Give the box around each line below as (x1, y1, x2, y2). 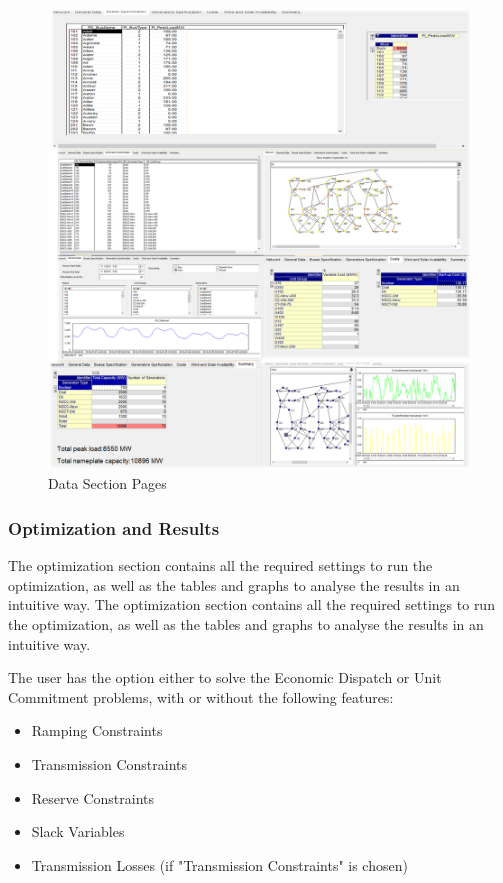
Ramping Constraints (31, 720, 163, 741)
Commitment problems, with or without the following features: (8, 686, 394, 707)
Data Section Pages (48, 473, 167, 494)
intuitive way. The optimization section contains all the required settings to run (8, 594, 495, 615)
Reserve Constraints (31, 787, 155, 808)
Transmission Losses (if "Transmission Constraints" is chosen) (31, 854, 408, 875)
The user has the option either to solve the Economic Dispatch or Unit (8, 667, 442, 688)
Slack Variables (31, 821, 125, 842)
